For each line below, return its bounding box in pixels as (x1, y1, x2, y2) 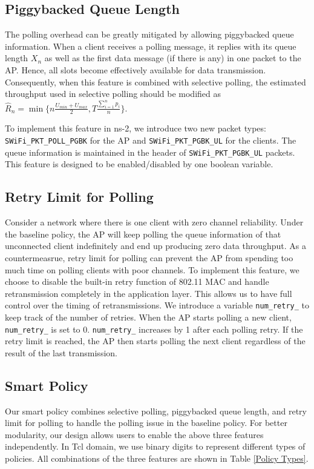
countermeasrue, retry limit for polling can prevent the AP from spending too (5, 251, 293, 264)
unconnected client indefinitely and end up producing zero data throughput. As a (5, 239, 307, 252)
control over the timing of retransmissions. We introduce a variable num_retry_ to (5, 299, 310, 311)
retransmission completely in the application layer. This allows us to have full (5, 287, 292, 299)
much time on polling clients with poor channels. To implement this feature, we (5, 263, 299, 276)
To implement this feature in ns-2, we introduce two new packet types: (5, 122, 266, 135)
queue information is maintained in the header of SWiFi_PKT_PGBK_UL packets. (5, 145, 295, 158)
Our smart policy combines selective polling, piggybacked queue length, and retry (5, 404, 307, 417)
